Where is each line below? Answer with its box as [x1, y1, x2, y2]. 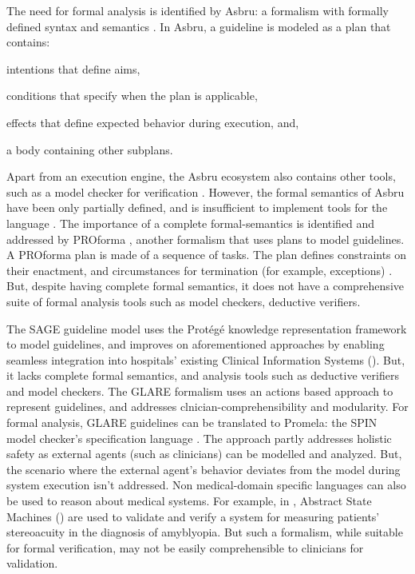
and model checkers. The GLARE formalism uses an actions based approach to [6, 382, 393, 399]
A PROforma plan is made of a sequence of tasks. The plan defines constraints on [6, 246, 407, 263]
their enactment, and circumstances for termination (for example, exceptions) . [6, 261, 393, 278]
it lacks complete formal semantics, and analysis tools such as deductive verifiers [6, 367, 399, 384]
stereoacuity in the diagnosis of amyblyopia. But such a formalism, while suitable [6, 524, 403, 540]
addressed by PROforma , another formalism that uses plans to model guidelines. [6, 230, 405, 247]
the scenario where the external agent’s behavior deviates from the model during [6, 460, 401, 477]
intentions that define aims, [6, 60, 140, 77]
